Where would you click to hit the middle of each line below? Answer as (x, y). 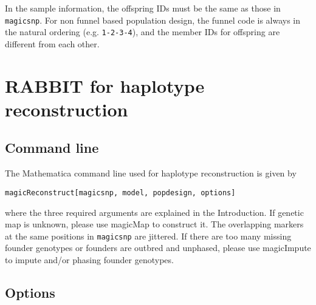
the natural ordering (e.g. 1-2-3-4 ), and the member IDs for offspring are (143, 32)
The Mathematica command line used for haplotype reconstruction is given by (151, 173)
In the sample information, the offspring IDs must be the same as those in (143, 8)
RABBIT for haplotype (105, 85)
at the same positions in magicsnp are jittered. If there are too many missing (148, 236)
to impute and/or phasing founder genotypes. (89, 259)
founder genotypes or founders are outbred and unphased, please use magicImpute (158, 248)
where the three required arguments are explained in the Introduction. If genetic (154, 212)
